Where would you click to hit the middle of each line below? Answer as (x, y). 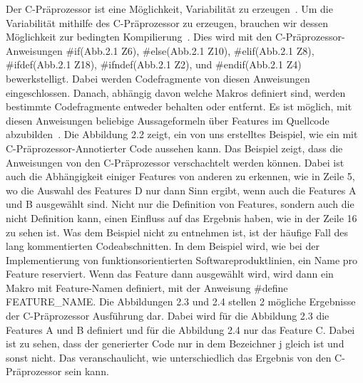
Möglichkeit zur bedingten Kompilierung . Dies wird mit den (139, 37)
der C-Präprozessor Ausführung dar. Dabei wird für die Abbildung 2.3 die (168, 316)
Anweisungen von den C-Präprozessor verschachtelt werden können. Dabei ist (175, 162)
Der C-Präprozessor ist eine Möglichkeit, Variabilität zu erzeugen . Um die (169, 9)
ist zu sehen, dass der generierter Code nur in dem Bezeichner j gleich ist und (175, 343)
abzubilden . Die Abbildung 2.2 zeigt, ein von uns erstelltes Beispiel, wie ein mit (182, 134)
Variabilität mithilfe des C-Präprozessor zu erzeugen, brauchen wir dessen (167, 22)
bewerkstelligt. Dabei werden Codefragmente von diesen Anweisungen (158, 78)
